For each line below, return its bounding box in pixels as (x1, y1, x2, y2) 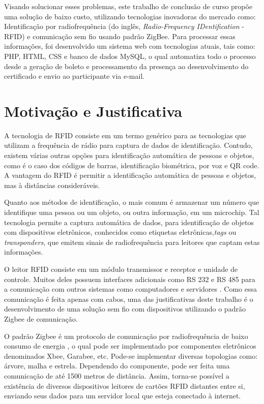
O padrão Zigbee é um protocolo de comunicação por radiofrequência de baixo (4, 330, 248, 341)
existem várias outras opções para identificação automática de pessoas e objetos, (4, 150, 254, 161)
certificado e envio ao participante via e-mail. (4, 71, 145, 81)
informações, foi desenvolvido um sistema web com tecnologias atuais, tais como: (4, 41, 255, 51)
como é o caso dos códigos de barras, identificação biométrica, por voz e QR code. (4, 160, 259, 170)
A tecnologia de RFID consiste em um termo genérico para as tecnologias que (4, 130, 246, 140)
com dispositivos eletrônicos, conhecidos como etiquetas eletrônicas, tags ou (4, 227, 237, 237)
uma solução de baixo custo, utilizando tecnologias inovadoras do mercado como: (4, 11, 256, 21)
